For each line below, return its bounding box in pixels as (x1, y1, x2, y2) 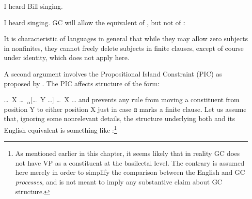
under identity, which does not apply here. (4, 52, 129, 62)
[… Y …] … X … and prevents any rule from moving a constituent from (30, 94, 240, 105)
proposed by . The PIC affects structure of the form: (4, 78, 160, 88)
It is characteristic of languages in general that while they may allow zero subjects (4, 33, 248, 44)
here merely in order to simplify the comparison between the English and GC (15, 167, 245, 177)
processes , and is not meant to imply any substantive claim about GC (15, 176, 222, 186)
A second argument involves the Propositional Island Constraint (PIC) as (4, 68, 222, 78)
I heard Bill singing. (4, 1, 63, 11)
